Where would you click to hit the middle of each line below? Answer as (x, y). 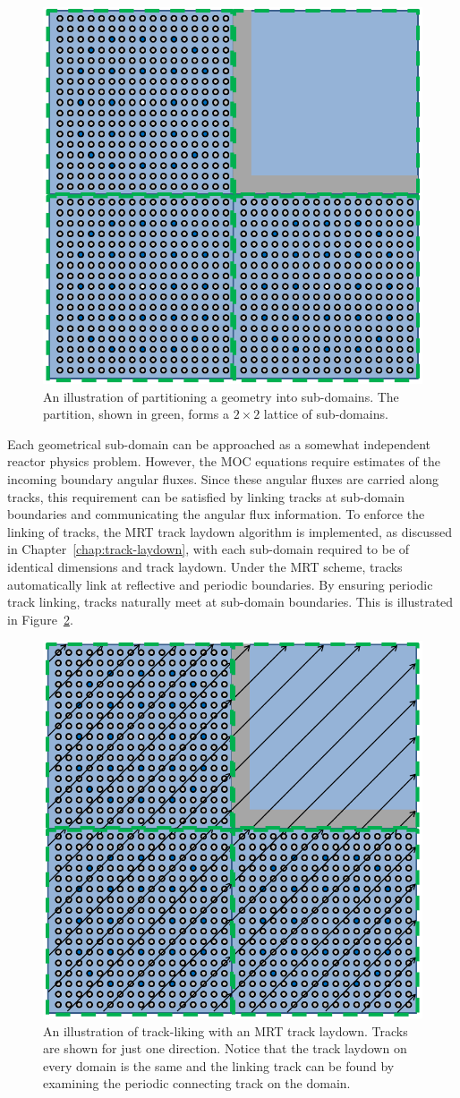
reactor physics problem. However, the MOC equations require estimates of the (224, 461)
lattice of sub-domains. (326, 414)
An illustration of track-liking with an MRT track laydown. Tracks (226, 1030)
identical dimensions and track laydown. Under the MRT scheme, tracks (205, 567)
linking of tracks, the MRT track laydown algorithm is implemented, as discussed (230, 531)
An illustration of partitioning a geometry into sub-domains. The (221, 396)
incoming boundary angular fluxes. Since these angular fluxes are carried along (223, 479)
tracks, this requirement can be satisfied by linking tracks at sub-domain (206, 496)
